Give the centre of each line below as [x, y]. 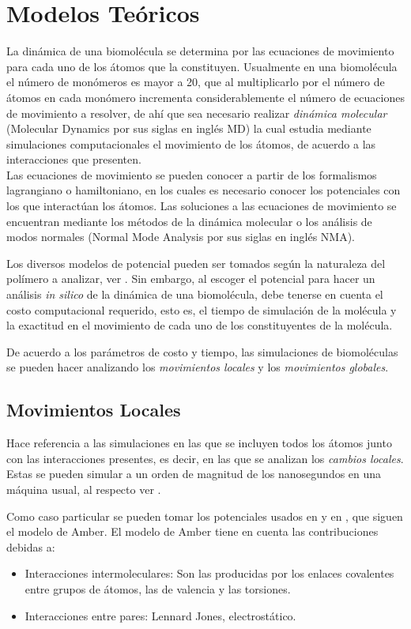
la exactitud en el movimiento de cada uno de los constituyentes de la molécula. [200, 325]
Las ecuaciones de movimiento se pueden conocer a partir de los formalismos [192, 174]
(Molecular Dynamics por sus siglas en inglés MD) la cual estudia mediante [189, 128]
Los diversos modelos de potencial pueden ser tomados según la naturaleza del [196, 263]
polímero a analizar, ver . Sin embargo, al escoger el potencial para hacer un [191, 279]
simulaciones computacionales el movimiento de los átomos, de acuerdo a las [191, 143]
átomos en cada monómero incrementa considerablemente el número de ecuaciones [205, 97]
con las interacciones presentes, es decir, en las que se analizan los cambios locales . [205, 458]
